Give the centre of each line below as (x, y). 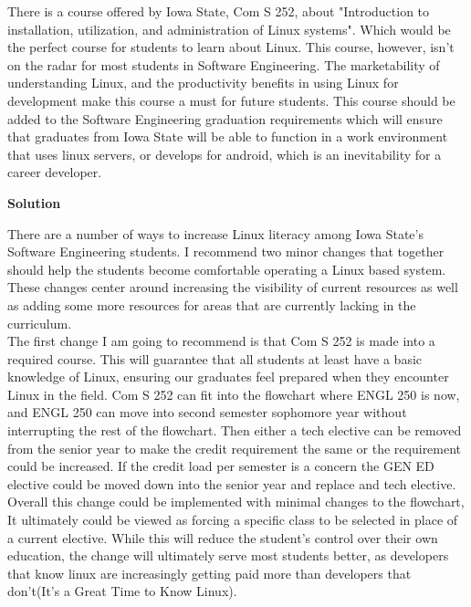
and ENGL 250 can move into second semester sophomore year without (207, 412)
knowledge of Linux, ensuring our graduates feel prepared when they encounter (228, 377)
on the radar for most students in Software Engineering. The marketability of (224, 64)
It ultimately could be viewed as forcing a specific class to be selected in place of (233, 520)
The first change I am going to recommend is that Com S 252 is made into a (221, 341)
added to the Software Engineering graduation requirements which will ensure (225, 118)
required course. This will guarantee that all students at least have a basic (215, 358)
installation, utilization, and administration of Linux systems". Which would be (229, 29)
